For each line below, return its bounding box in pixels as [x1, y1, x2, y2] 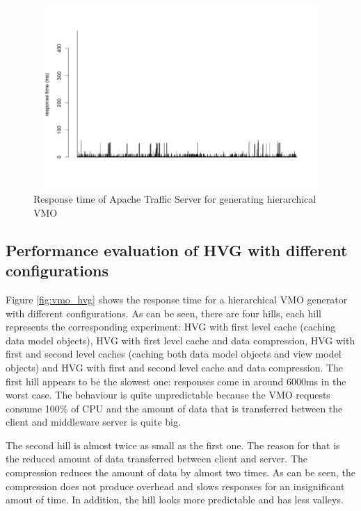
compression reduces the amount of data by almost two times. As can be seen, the [6, 465, 355, 480]
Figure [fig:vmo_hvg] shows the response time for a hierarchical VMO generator [6, 292, 348, 306]
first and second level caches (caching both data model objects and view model [6, 346, 342, 361]
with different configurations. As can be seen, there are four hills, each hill [6, 305, 321, 320]
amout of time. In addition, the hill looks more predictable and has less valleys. [6, 492, 344, 507]
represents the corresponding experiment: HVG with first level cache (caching [6, 319, 336, 334]
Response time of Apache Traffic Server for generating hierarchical [33, 192, 316, 206]
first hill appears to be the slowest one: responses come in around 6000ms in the [6, 374, 346, 388]
